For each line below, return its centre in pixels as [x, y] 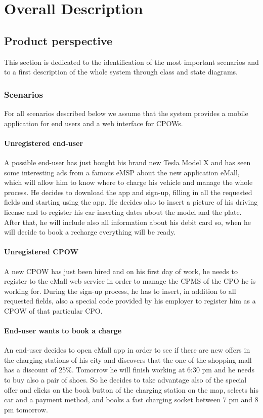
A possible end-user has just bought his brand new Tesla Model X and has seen [127, 162]
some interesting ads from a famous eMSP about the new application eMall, [122, 172]
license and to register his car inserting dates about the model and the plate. [123, 212]
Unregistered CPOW [41, 252]
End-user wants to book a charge [63, 331]
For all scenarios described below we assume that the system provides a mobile [126, 113]
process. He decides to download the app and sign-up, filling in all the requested [128, 192]
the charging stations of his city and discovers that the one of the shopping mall [128, 359]
